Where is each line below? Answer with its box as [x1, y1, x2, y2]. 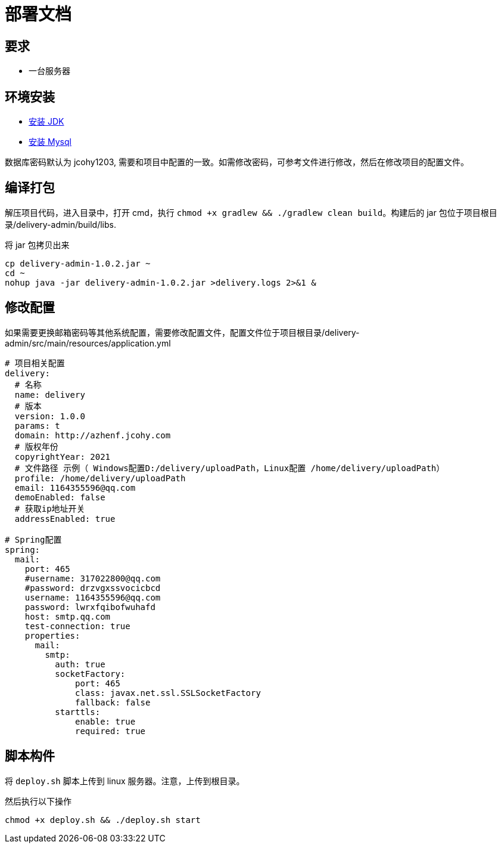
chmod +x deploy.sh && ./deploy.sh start [5, 815, 201, 825]
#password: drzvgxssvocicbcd [24, 583, 161, 593]
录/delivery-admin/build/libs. [5, 219, 116, 230]
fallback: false [75, 697, 151, 707]
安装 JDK [29, 116, 64, 127]
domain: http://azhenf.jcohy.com [14, 430, 171, 440]
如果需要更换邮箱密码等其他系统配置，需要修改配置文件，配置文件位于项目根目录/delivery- [5, 327, 360, 338]
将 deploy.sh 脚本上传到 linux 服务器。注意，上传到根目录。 [5, 775, 245, 786]
